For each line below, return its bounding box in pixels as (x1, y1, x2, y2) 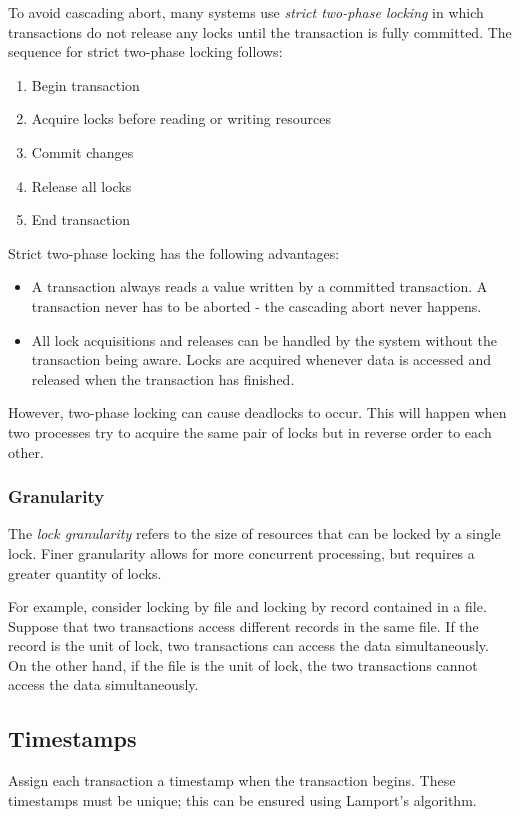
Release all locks (31, 175, 132, 196)
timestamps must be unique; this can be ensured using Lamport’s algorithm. (8, 789, 477, 810)
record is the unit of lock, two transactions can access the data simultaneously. (8, 635, 489, 656)
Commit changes (31, 141, 134, 162)
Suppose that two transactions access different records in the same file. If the (8, 615, 479, 636)
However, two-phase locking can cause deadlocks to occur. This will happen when (8, 402, 507, 423)
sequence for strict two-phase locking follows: (8, 41, 283, 62)
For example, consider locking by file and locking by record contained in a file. (8, 596, 487, 617)
